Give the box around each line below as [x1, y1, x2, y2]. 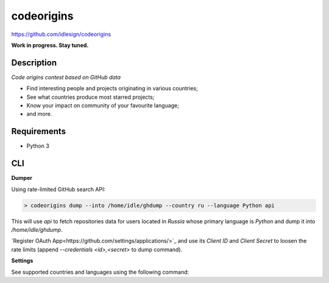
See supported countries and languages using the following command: [11, 268, 189, 276]
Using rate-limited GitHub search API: [11, 185, 106, 193]
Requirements [11, 126, 66, 137]
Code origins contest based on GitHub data [11, 73, 121, 81]
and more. [26, 110, 52, 118]
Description [11, 57, 57, 68]
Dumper [11, 174, 33, 182]
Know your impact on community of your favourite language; [26, 102, 179, 109]
